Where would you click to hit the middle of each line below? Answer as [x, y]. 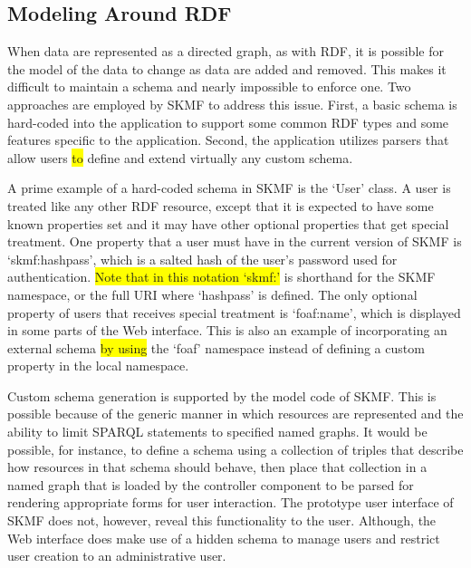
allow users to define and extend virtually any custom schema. [180, 157]
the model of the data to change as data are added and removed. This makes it [227, 68]
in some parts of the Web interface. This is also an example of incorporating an [227, 330]
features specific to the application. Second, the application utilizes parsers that [228, 140]
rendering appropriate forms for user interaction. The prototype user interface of [231, 502]
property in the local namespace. [98, 366]
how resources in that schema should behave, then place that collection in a [217, 467]
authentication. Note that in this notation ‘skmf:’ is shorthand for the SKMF [221, 277]
